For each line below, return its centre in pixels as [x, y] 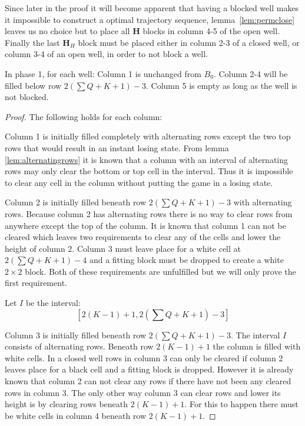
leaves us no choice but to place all [67, 31]
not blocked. [27, 97]
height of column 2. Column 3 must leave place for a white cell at [123, 248]
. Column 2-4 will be [251, 73]
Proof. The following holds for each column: [84, 116]
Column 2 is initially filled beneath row [76, 202]
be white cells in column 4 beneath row [76, 415]
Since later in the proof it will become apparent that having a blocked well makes [152, 8]
